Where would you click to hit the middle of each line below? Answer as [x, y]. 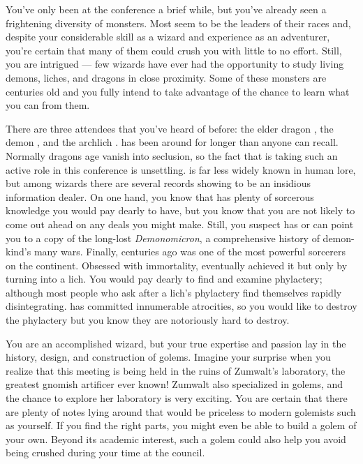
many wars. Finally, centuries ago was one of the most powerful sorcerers [190, 252]
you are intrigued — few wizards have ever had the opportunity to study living [175, 64]
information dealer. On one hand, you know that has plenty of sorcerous [160, 196]
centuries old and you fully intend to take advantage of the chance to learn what [178, 91]
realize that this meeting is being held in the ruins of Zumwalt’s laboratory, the [176, 370]
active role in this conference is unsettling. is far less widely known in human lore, [181, 169]
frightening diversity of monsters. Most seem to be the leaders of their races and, [178, 23]
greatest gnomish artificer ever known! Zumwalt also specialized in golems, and [175, 384]
